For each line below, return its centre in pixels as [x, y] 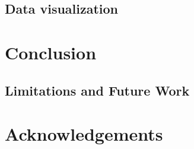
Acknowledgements [84, 134]
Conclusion [51, 52]
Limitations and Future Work [97, 90]
